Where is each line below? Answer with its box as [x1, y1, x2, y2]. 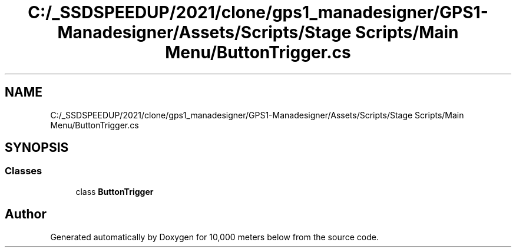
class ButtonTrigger [75, 186, 154, 197]
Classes [5, 165, 42, 177]
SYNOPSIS [5, 140, 69, 155]
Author [5, 207, 47, 222]
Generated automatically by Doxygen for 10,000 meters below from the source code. [50, 231, 379, 242]
